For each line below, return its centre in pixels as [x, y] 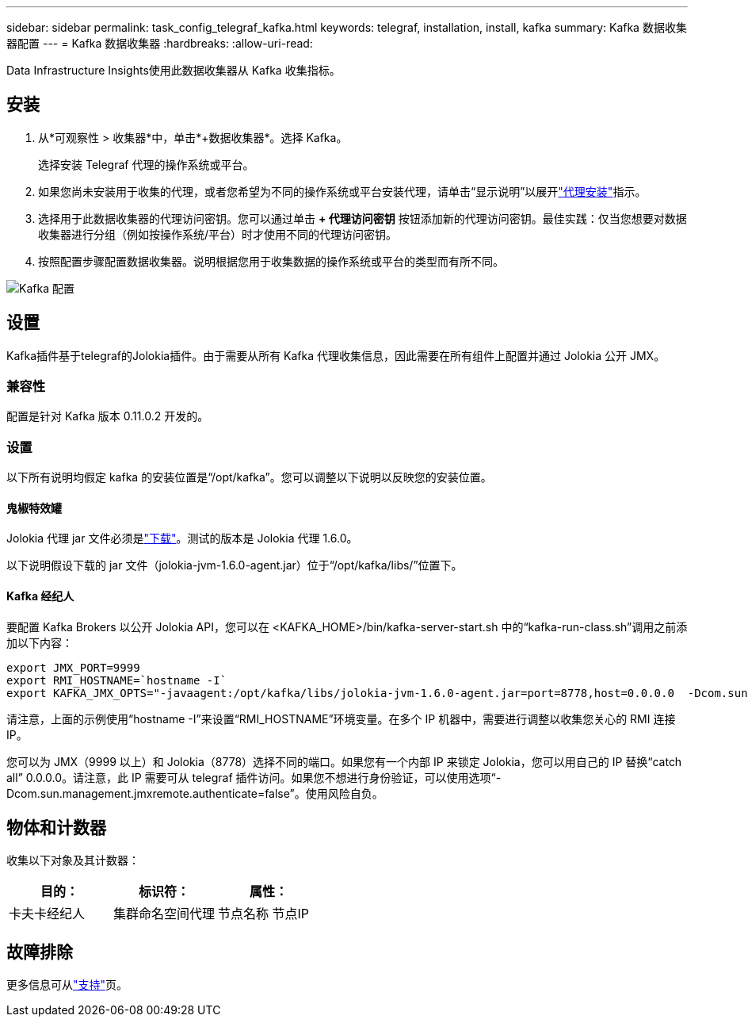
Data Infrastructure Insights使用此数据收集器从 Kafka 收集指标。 [174, 70]
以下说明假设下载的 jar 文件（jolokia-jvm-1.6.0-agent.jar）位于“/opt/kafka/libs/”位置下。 [235, 565]
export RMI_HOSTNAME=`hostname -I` [117, 680]
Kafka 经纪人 [40, 596]
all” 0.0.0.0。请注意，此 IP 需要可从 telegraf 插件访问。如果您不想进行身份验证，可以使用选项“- [254, 777]
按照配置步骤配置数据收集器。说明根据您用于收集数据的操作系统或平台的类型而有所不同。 [271, 261]
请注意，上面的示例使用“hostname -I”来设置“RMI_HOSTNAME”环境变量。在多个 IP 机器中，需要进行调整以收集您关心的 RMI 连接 [341, 718]
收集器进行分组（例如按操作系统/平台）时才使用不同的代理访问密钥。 [218, 234]
